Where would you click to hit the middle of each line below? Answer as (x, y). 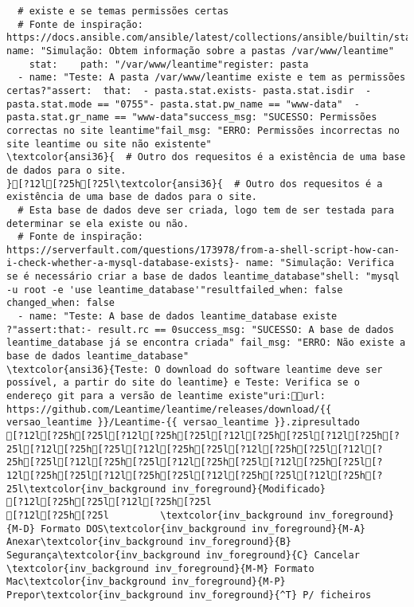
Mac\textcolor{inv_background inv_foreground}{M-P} (146, 582)
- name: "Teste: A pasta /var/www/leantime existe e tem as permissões (212, 78)
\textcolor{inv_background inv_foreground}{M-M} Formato (160, 568)
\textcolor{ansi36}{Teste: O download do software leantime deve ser (195, 369)
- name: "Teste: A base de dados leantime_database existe (178, 317)
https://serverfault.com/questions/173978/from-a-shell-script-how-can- (203, 250)
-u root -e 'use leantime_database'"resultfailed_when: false (175, 290)
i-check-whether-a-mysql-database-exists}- (123, 263)
